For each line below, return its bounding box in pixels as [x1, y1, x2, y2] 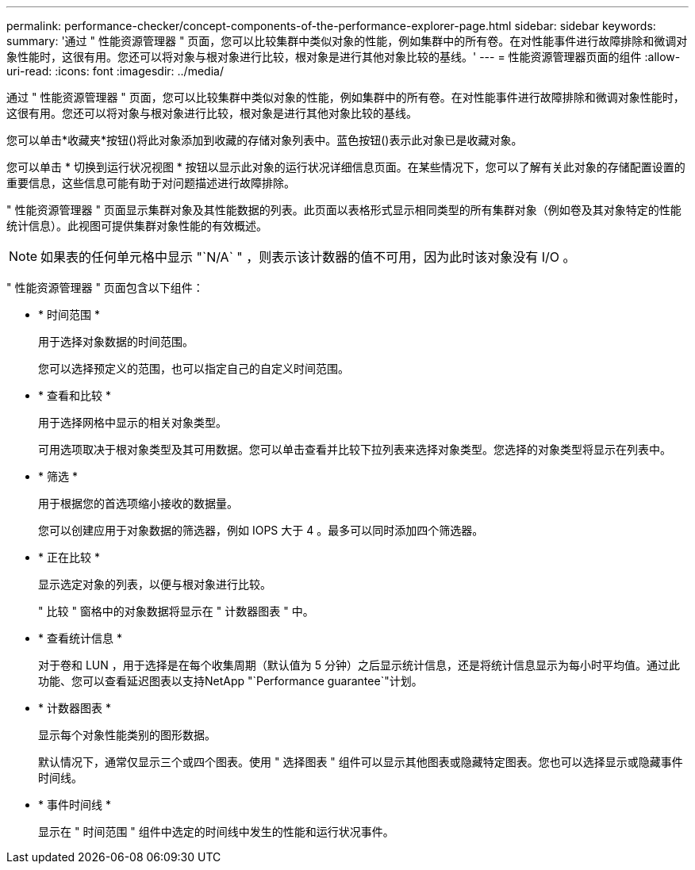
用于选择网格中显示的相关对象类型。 [38, 416, 227, 429]
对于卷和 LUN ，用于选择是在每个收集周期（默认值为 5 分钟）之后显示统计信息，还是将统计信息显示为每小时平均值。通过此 [38, 658, 680, 672]
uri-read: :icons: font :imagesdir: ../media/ [6, 64, 224, 78]
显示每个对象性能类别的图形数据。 [38, 728, 216, 742]
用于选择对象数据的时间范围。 [38, 335, 194, 348]
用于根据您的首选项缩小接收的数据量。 [38, 496, 238, 510]
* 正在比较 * [38, 550, 100, 564]
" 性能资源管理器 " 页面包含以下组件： [6, 281, 204, 294]
